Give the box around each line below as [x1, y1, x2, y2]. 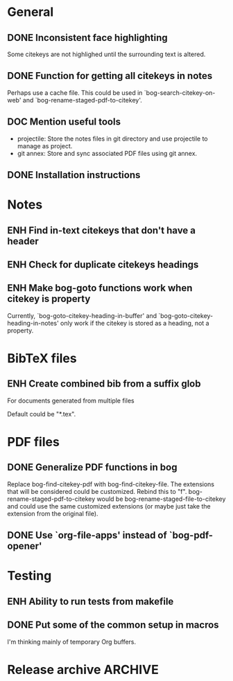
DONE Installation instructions [7, 169, 141, 181]
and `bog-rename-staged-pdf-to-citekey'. [22, 96, 142, 104]
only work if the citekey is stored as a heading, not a [60, 319, 209, 327]
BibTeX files [7, 351, 78, 366]
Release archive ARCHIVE [7, 662, 159, 678]
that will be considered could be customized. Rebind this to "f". [7, 487, 187, 495]
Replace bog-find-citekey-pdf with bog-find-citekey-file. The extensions [7, 479, 215, 488]
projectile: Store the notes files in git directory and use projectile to [17, 134, 208, 143]
